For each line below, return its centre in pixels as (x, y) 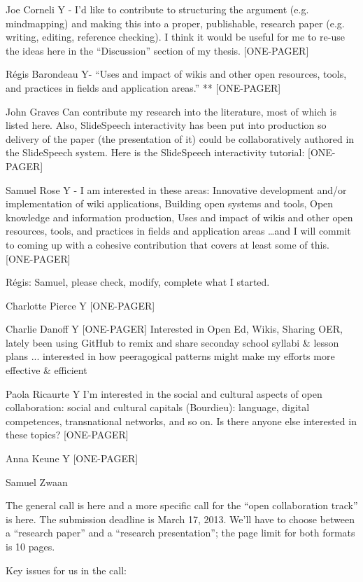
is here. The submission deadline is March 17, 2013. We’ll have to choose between (180, 519)
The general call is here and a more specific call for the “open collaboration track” (182, 505)
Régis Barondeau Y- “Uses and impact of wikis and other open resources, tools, (176, 74)
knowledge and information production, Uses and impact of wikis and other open (179, 217)
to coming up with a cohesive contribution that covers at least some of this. (168, 244)
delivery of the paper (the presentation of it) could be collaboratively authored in (180, 138)
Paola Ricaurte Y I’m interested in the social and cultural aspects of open (164, 393)
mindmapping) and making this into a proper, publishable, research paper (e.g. (175, 23)
